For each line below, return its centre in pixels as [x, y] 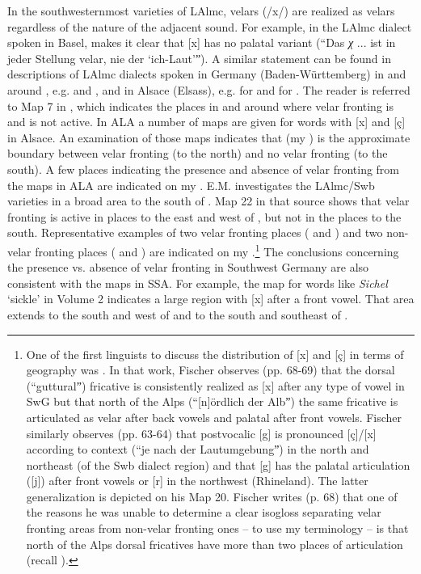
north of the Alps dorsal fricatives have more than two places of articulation [215, 544]
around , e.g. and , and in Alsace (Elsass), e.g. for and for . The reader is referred [209, 89]
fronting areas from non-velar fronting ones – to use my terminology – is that [217, 528]
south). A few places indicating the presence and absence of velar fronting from [204, 169]
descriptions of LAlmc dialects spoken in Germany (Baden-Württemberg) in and [207, 74]
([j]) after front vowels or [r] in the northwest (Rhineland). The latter [197, 481]
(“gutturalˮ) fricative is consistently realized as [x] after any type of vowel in [215, 385]
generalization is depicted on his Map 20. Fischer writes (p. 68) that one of [212, 496]
